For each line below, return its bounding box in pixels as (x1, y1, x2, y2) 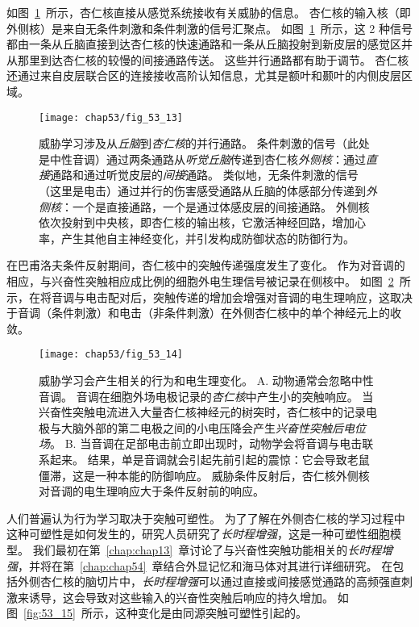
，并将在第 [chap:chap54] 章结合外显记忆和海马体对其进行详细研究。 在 (18, 557, 393, 574)
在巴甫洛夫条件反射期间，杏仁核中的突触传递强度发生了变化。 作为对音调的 (6, 257, 405, 274)
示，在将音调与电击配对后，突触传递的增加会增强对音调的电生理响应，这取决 (6, 288, 413, 305)
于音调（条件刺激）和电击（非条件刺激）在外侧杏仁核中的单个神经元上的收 (6, 304, 401, 321)
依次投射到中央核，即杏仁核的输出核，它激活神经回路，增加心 (39, 214, 366, 231)
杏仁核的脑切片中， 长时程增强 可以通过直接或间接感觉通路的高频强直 (39, 573, 401, 590)
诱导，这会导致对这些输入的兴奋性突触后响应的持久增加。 (28, 588, 334, 605)
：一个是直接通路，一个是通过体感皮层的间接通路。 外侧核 (61, 198, 370, 215)
